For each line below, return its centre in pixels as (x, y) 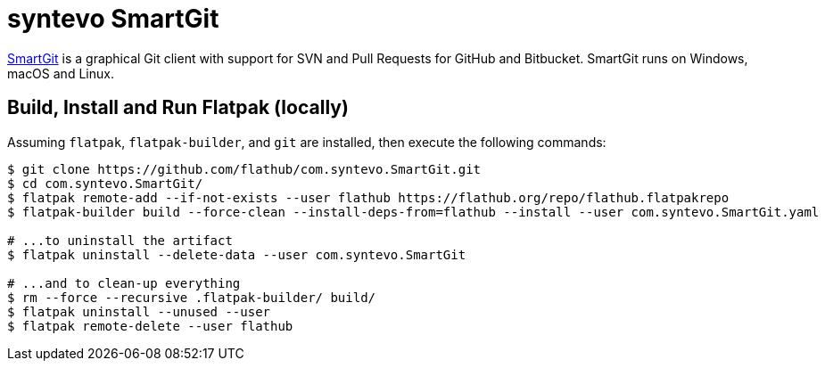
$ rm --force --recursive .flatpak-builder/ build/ (192, 297)
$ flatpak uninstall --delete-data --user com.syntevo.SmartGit (237, 254)
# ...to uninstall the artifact (120, 240)
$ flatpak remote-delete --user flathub (150, 326)
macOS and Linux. (61, 73)
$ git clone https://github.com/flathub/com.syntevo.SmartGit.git (244, 169)
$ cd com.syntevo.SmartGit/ (105, 183)
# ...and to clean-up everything (124, 283)
